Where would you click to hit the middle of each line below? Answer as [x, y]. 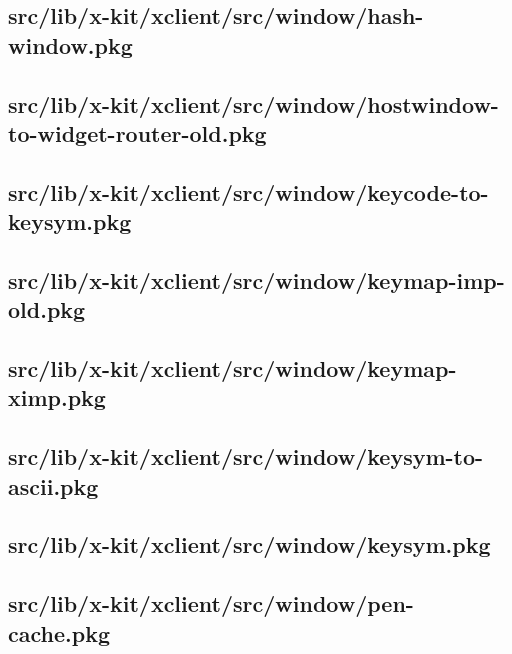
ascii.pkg [53, 485]
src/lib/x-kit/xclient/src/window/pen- [211, 603]
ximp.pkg [57, 397]
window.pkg [70, 44]
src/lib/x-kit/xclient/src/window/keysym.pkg [249, 544]
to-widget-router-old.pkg [137, 132]
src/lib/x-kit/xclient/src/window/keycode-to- [248, 191]
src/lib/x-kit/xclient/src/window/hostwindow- [253, 103]
